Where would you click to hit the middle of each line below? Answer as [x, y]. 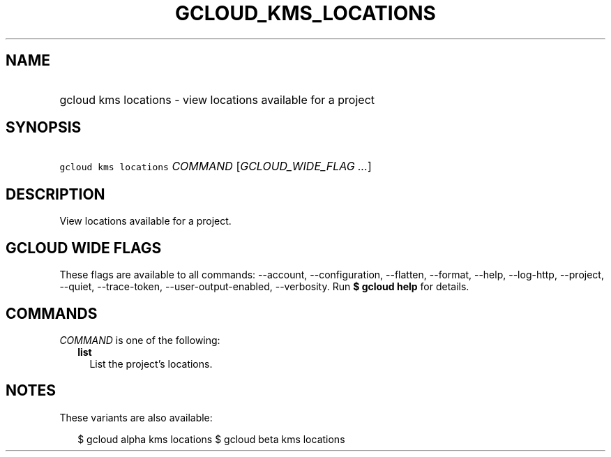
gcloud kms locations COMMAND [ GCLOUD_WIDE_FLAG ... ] [216, 166]
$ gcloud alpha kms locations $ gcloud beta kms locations [211, 439]
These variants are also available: [136, 417]
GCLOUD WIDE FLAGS [84, 248]
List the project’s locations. [151, 364]
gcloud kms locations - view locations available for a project [217, 99]
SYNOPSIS [44, 128]
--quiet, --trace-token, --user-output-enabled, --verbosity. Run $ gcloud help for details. [264, 287]
